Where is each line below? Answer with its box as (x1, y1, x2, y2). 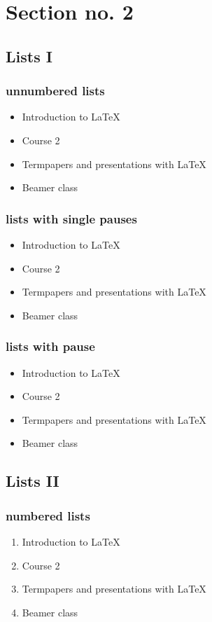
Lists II (6, 470, 59, 492)
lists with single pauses (6, 209, 137, 227)
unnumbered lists (6, 82, 105, 99)
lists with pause (6, 338, 95, 355)
